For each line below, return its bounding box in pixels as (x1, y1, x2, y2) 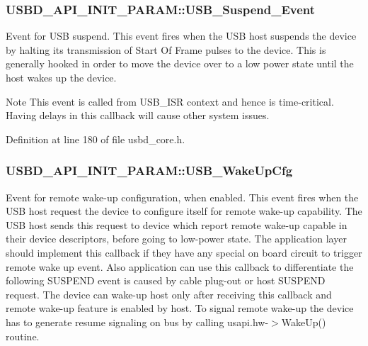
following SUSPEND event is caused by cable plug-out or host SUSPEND (6, 273, 326, 288)
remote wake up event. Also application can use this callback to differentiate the (6, 259, 354, 274)
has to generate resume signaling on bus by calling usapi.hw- (6, 314, 269, 329)
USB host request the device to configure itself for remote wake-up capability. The (6, 203, 362, 218)
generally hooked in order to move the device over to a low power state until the (6, 56, 354, 71)
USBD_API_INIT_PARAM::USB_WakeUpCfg (6, 162, 293, 179)
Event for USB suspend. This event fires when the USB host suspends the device (6, 28, 357, 43)
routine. (6, 328, 40, 343)
